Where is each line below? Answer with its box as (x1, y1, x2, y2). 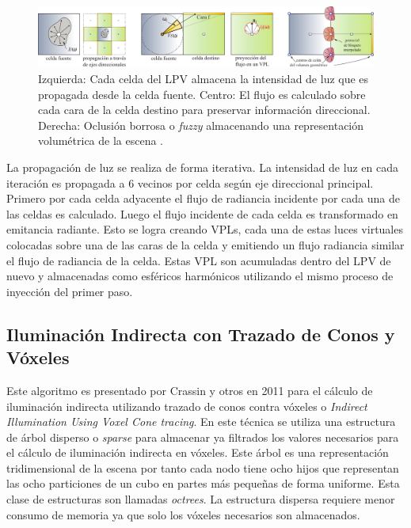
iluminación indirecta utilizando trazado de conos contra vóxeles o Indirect (6, 397, 367, 414)
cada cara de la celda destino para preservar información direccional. (38, 101, 371, 118)
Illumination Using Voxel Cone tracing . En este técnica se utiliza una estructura (6, 413, 396, 430)
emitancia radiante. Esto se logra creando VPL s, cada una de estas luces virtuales (6, 221, 403, 237)
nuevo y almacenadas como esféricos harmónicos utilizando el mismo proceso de (6, 268, 394, 284)
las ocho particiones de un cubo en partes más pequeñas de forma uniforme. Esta (6, 475, 400, 492)
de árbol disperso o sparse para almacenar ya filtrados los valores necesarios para (6, 428, 399, 445)
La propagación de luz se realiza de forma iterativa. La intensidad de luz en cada (6, 158, 398, 175)
